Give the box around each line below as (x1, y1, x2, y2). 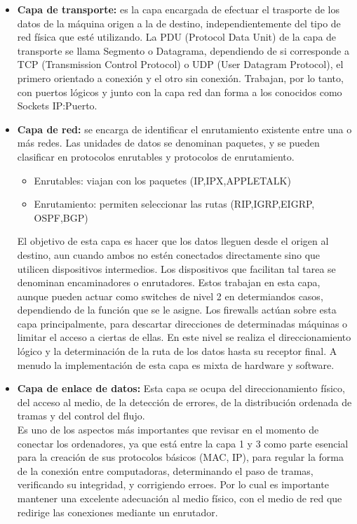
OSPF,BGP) (34, 210, 88, 224)
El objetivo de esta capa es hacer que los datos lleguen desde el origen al (17, 234, 329, 248)
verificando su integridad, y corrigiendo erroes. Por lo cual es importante (17, 477, 329, 492)
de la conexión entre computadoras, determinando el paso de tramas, (17, 463, 314, 478)
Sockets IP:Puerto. (17, 98, 97, 113)
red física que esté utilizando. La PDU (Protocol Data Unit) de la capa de (17, 29, 337, 44)
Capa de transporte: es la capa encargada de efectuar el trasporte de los (17, 2, 339, 16)
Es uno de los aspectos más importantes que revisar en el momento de (17, 422, 319, 437)
